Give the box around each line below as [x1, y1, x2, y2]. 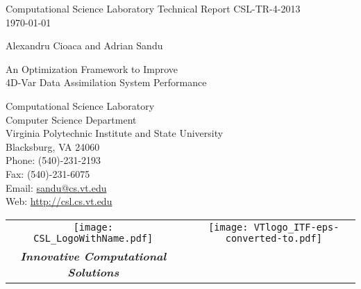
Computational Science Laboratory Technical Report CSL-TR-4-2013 [6, 1, 301, 15]
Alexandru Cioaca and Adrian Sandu [6, 38, 163, 53]
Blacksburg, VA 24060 [6, 139, 100, 154]
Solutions [67, 263, 119, 280]
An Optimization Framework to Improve [6, 61, 178, 76]
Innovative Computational [20, 247, 167, 264]
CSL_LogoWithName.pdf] [33, 232, 153, 244]
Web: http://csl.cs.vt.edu [6, 194, 112, 208]
